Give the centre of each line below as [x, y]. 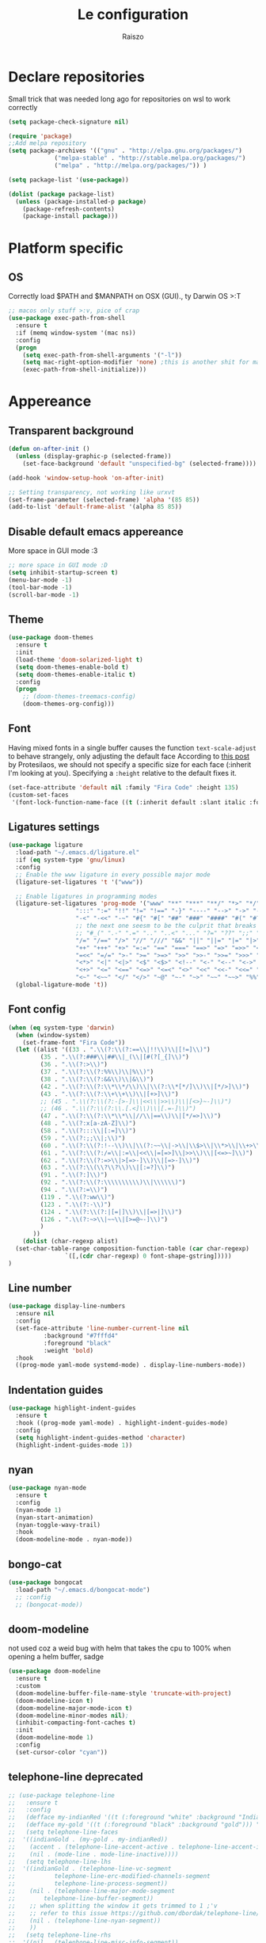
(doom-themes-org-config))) [68, 704]
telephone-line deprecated [76, 1777]
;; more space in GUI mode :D [58, 565]
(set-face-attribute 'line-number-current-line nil [103, 1329]
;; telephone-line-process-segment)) [88, 1884]
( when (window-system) [53, 1035]
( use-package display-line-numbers [67, 1306]
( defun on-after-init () [49, 449]
